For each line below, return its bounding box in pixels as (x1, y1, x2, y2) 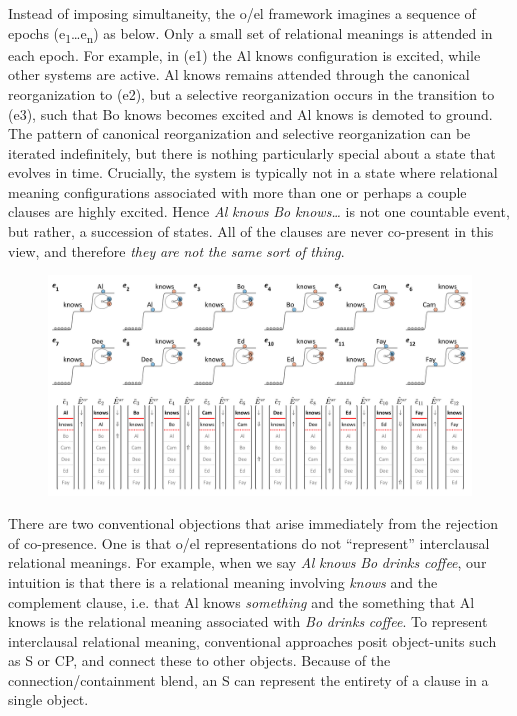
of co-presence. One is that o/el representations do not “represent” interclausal (8, 532, 490, 553)
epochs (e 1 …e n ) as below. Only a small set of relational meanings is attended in (8, 22, 493, 46)
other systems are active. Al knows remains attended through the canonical (8, 64, 470, 85)
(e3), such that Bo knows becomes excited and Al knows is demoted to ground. (8, 103, 493, 124)
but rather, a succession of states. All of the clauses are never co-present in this (8, 221, 494, 242)
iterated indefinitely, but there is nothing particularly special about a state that (8, 142, 496, 163)
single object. (8, 689, 89, 710)
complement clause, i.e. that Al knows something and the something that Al (8, 591, 475, 612)
